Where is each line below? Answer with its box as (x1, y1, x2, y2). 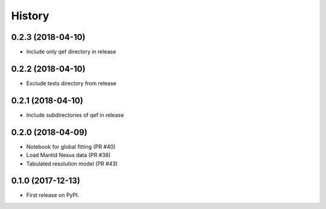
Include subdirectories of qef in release (26, 111, 124, 118)
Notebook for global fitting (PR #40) (26, 143, 116, 150)
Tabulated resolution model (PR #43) (26, 160, 118, 167)
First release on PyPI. (26, 191, 80, 199)
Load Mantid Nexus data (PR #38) (26, 152, 111, 159)
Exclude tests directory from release (26, 79, 117, 87)
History (11, 9, 50, 22)
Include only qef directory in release (26, 48, 117, 56)
